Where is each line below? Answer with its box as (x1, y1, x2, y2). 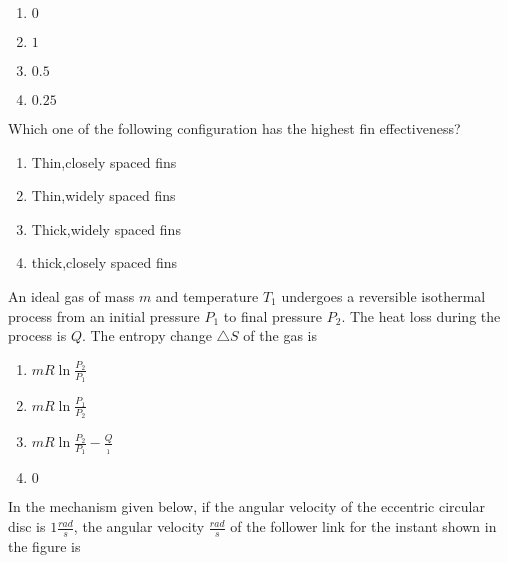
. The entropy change (81, 325, 212, 346)
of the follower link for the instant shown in (230, 516, 497, 537)
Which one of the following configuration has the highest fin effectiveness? (8, 118, 461, 138)
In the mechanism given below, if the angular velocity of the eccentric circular (8, 496, 485, 517)
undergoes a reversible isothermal (281, 285, 486, 306)
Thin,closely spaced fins (31, 151, 177, 172)
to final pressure (223, 305, 323, 326)
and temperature (155, 285, 259, 306)
